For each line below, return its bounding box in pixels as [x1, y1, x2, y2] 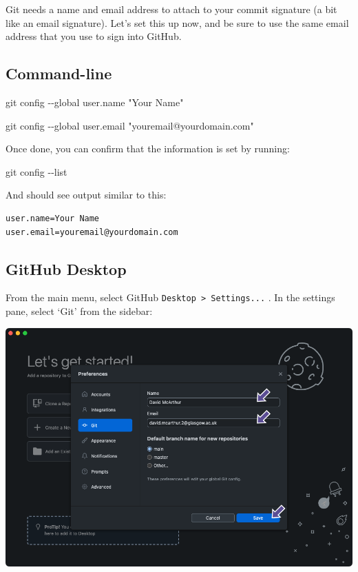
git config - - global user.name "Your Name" [6, 94, 184, 109]
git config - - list [6, 164, 67, 178]
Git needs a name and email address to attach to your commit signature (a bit [6, 2, 337, 16]
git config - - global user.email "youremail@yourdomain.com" [6, 118, 254, 132]
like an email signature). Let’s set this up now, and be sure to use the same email [6, 15, 349, 30]
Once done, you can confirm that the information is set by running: [6, 141, 290, 156]
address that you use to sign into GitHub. [6, 29, 182, 43]
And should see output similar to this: [6, 187, 167, 202]
